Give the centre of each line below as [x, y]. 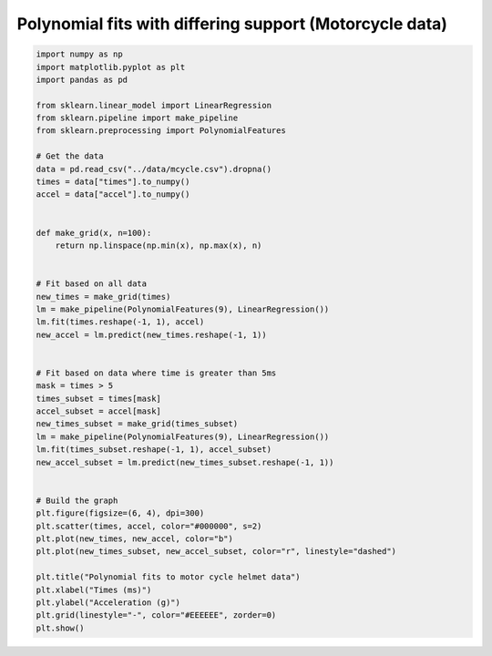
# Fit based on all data [92, 284]
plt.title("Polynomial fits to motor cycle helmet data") [168, 577]
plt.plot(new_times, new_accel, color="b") [135, 538]
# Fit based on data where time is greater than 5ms [156, 373]
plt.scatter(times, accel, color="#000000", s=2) [149, 526]
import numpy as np [79, 54]
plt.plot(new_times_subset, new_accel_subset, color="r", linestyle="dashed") [216, 552]
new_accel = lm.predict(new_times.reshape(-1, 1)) [152, 334]
